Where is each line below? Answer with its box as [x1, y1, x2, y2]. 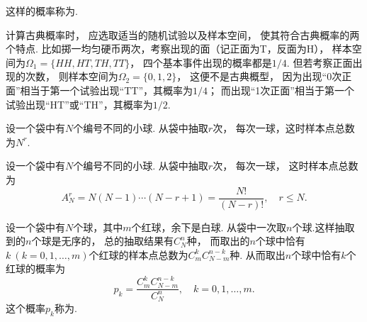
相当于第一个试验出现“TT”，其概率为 [20, 82, 193, 97]
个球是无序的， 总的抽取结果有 [31, 233, 174, 248]
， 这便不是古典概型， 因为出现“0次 [176, 69, 342, 84]
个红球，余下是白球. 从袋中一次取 [131, 219, 287, 234]
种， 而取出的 [186, 233, 250, 248]
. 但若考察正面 [286, 55, 353, 70]
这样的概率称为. [6, 4, 78, 18]
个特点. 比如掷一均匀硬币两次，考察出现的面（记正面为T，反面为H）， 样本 [6, 41, 352, 56]
